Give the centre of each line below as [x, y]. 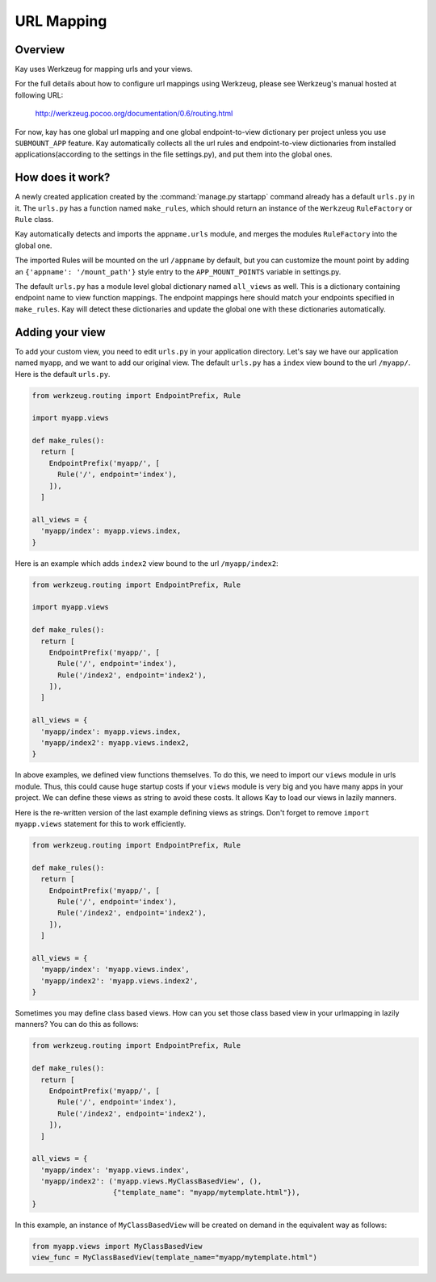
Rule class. [34, 220]
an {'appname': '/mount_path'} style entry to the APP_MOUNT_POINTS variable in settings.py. [178, 271]
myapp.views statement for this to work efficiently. [101, 823]
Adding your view [60, 332]
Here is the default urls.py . [63, 374]
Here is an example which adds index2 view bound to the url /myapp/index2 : [147, 563]
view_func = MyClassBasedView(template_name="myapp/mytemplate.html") [175, 1258]
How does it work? [63, 178]
